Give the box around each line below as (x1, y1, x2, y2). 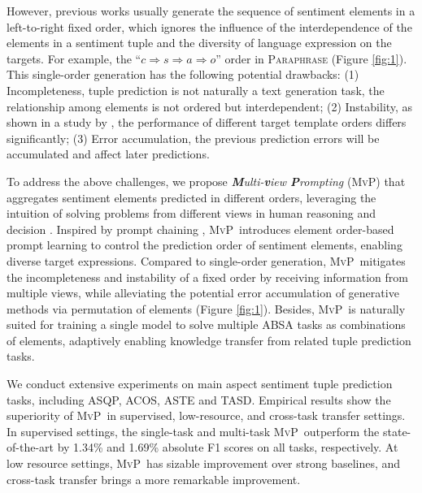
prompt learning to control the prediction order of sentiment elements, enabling (7, 236, 402, 253)
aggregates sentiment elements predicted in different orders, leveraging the (7, 188, 376, 205)
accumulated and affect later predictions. (7, 145, 210, 162)
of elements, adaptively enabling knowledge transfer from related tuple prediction (7, 331, 411, 348)
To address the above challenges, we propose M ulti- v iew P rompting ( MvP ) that (7, 172, 406, 189)
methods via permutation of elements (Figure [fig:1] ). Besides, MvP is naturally (7, 300, 406, 317)
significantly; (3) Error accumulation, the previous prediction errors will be (7, 129, 380, 146)
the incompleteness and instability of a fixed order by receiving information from (7, 268, 408, 285)
